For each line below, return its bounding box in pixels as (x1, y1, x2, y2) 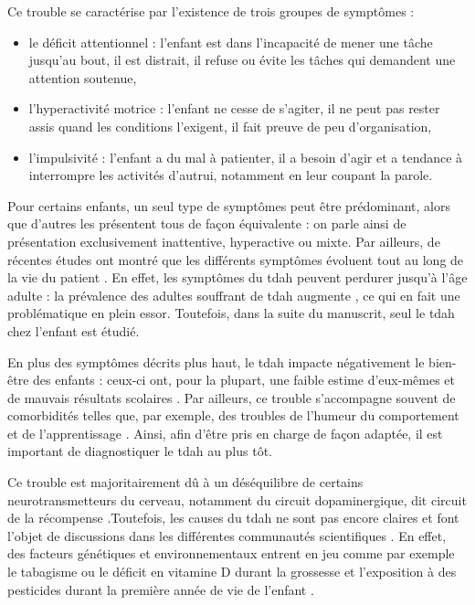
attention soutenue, (28, 68, 137, 87)
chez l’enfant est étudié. (7, 321, 140, 340)
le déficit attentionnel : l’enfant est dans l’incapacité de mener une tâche (28, 32, 433, 51)
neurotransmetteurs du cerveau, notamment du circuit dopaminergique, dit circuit (7, 490, 467, 509)
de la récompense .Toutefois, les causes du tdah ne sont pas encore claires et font (7, 508, 459, 527)
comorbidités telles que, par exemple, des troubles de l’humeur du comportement (7, 406, 459, 425)
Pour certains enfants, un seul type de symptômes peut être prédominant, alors (7, 196, 451, 215)
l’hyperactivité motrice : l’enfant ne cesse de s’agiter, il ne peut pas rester (28, 99, 440, 118)
